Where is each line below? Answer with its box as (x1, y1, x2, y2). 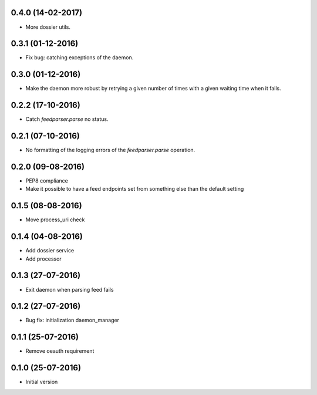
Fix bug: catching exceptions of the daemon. (25, 54, 134, 61)
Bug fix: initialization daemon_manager (25, 317, 120, 324)
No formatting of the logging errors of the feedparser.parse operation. (25, 147, 195, 154)
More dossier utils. (25, 23, 70, 31)
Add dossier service (25, 247, 75, 254)
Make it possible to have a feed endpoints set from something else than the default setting (25, 185, 244, 193)
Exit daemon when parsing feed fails (25, 286, 114, 293)
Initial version (25, 379, 58, 386)
